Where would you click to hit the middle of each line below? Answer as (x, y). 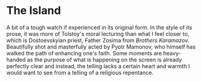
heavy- (172, 53)
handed (16, 60)
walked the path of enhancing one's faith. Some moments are (84, 53)
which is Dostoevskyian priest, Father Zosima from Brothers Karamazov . (98, 40)
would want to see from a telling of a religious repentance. (80, 72)
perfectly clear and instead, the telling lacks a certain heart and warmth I (98, 66)
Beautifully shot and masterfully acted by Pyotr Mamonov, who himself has (101, 47)
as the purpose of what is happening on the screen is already (104, 60)
